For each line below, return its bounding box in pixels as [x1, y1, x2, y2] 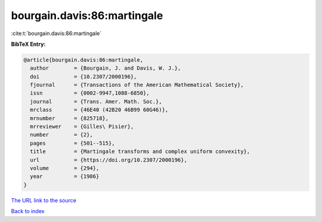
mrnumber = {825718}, [30, 115, 109, 121]
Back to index [11, 208, 45, 215]
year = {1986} [30, 173, 100, 180]
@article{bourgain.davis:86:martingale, [23, 57, 143, 63]
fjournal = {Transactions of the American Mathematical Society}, [30, 82, 244, 89]
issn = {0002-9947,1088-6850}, [30, 90, 150, 96]
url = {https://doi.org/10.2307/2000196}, [30, 157, 187, 163]
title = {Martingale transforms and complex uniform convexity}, [30, 148, 250, 155]
